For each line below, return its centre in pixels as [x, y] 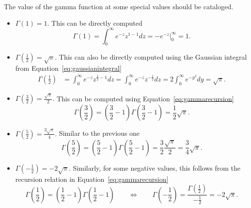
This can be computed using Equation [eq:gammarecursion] [145, 98]
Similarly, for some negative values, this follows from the [157, 168]
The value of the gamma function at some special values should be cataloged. [119, 6]
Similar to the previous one [99, 133]
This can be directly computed [97, 23]
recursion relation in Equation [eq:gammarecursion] [92, 179]
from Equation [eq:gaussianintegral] [68, 68]
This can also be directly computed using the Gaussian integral [153, 57]
